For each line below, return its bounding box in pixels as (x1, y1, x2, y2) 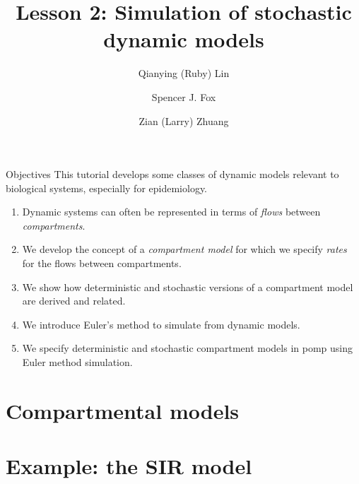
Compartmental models (6, 396, 240, 425)
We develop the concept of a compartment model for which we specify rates (22, 242, 347, 256)
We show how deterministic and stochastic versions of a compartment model (22, 279, 353, 294)
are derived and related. (22, 293, 126, 308)
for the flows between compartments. (22, 256, 182, 271)
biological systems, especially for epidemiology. (6, 180, 208, 195)
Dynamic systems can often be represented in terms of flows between (22, 204, 321, 219)
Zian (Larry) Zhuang (139, 113, 229, 128)
